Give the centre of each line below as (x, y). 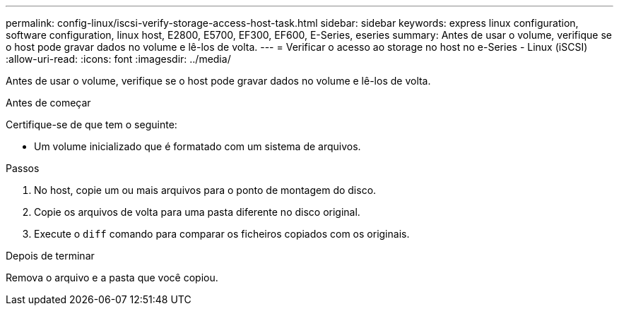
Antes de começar (48, 103)
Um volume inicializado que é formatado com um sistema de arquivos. (198, 146)
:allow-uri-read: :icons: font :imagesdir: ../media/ (118, 59)
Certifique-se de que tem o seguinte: (92, 124)
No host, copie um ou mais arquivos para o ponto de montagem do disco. (205, 190)
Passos (23, 168)
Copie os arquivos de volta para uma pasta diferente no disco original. (197, 212)
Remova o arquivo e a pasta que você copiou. (112, 278)
